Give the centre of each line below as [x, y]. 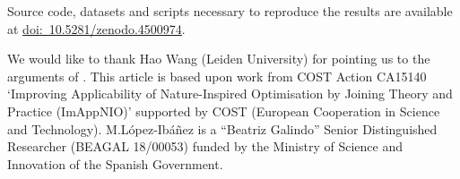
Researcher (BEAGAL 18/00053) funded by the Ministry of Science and [205, 146]
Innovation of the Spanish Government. [115, 163]
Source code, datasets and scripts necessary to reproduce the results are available [230, 11]
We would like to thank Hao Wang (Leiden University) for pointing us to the [219, 59]
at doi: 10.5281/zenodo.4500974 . [96, 28]
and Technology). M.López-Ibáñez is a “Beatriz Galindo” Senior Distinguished [222, 128]
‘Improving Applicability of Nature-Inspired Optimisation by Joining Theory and [230, 94]
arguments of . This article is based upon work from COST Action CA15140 [217, 76]
